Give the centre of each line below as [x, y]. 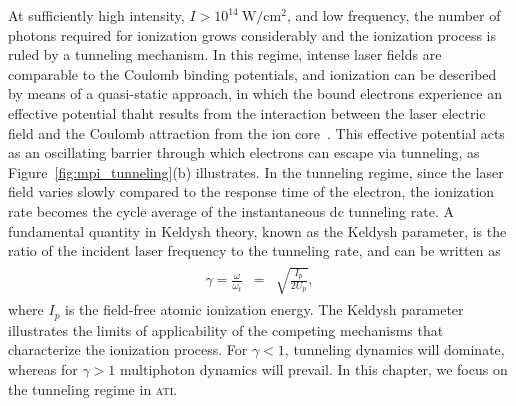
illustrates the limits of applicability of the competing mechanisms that [226, 329]
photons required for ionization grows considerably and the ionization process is [252, 34]
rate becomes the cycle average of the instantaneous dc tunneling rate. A [231, 210]
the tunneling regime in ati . [93, 388]
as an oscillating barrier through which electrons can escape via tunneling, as [244, 152]
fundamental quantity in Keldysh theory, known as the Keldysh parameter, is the [257, 230]
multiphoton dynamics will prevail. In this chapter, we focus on [314, 368]
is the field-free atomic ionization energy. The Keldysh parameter [264, 309]
